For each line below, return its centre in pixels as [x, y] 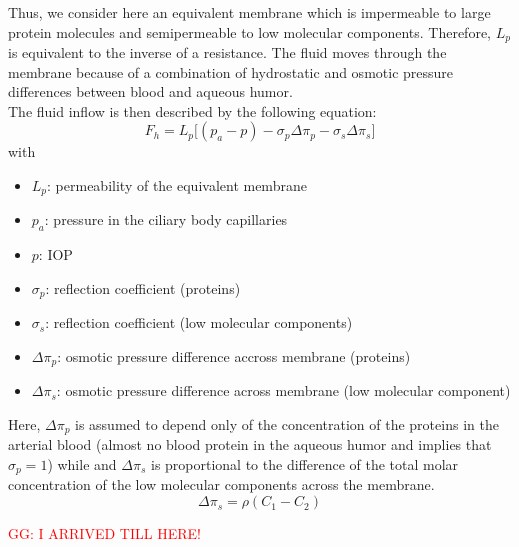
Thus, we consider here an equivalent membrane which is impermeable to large [249, 12]
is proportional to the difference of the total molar [304, 464]
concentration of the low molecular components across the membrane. [221, 484]
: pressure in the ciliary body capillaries [166, 219]
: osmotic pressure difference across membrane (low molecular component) [283, 390]
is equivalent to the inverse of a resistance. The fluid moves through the [227, 52]
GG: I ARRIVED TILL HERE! [104, 533]
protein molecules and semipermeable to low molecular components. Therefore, [249, 31]
